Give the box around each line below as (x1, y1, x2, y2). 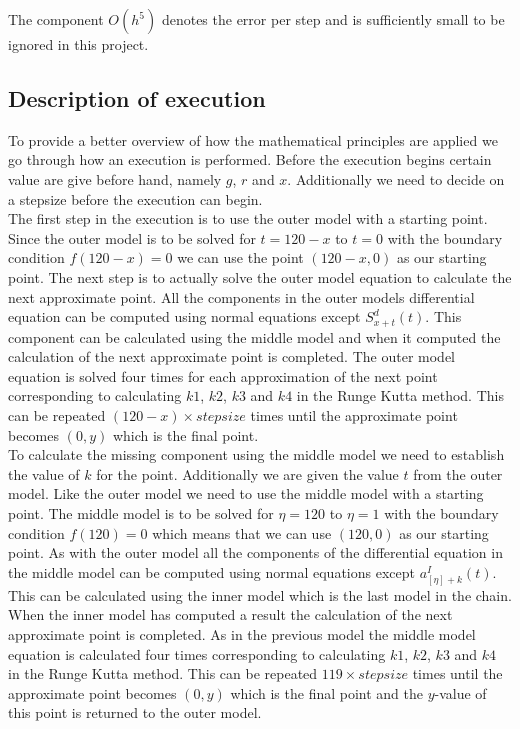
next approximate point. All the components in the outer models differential (8, 286, 475, 307)
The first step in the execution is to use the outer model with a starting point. (8, 208, 488, 229)
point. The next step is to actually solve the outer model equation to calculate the (8, 266, 512, 287)
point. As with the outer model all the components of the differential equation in (8, 542, 503, 563)
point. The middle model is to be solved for (8, 502, 274, 523)
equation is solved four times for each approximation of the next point (8, 365, 438, 386)
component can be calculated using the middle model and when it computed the (8, 326, 501, 347)
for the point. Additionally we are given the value (96, 463, 399, 484)
